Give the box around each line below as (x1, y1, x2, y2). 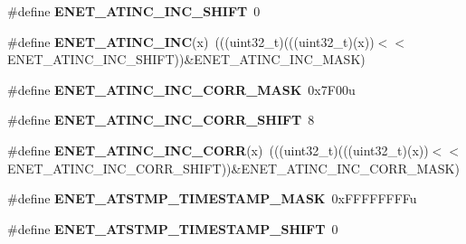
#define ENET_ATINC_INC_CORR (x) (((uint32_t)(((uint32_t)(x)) (7, 140, 429, 159)
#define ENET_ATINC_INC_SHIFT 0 (7, 2, 261, 20)
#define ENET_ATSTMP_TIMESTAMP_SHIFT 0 (7, 219, 338, 238)
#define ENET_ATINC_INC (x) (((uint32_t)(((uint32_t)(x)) (7, 32, 375, 51)
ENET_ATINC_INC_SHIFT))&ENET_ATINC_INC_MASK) (7, 50, 366, 69)
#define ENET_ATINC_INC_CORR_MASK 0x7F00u (7, 80, 356, 99)
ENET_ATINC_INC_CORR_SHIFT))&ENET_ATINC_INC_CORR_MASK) (7, 158, 460, 177)
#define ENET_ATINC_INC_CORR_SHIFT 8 (7, 110, 315, 129)
